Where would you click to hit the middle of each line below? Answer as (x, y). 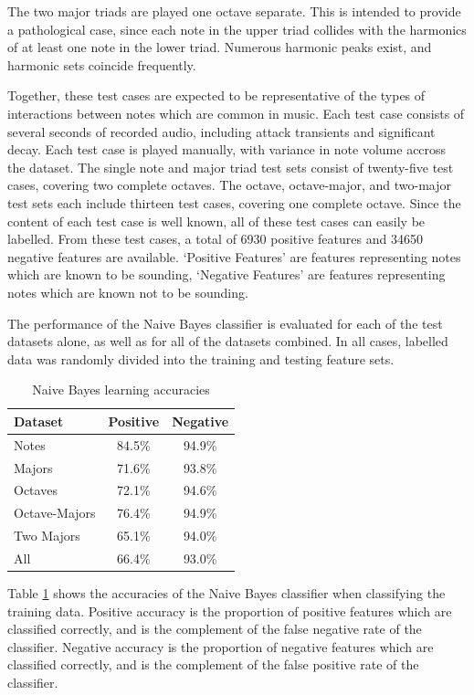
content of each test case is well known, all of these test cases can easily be (216, 221)
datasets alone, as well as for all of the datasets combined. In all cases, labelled (228, 341)
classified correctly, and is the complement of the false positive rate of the (213, 664)
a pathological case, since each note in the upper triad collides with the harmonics (237, 29)
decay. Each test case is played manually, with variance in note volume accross (227, 149)
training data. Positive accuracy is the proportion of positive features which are (230, 611)
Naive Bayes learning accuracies (121, 390)
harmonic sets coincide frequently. (102, 64)
